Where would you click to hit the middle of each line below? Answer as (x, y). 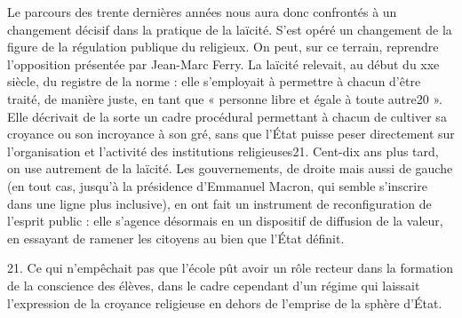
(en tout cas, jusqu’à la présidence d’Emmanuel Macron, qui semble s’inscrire (217, 185)
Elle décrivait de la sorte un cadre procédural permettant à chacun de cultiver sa (227, 116)
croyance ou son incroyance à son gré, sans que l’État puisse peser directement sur (231, 134)
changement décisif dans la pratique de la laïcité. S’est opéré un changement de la (230, 29)
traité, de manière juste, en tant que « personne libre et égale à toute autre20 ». (225, 98)
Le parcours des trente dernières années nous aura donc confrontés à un (202, 12)
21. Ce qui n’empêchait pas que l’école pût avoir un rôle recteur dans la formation (231, 268)
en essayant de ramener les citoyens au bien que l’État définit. (176, 238)
